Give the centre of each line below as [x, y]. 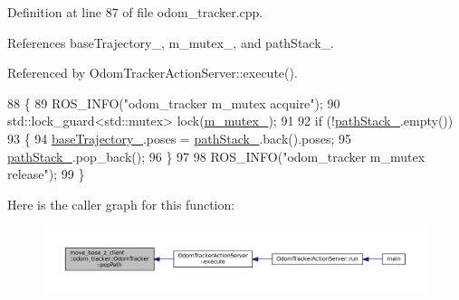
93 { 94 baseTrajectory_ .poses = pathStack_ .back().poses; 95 [180, 138]
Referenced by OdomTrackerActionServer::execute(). [153, 73]
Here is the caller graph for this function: [121, 204]
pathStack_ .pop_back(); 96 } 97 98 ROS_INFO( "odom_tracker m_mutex [216, 156]
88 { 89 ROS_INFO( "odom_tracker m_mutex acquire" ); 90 [174, 103]
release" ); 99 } [46, 174]
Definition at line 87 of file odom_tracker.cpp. [135, 12]
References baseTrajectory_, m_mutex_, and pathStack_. [171, 42]
